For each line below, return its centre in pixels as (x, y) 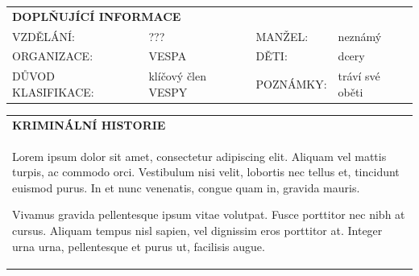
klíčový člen (178, 76)
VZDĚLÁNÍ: (44, 36)
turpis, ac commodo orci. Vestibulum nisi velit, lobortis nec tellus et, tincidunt (206, 172)
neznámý (360, 36)
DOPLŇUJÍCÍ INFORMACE (97, 16)
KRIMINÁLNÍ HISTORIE (89, 124)
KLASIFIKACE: (53, 91)
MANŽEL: (282, 36)
